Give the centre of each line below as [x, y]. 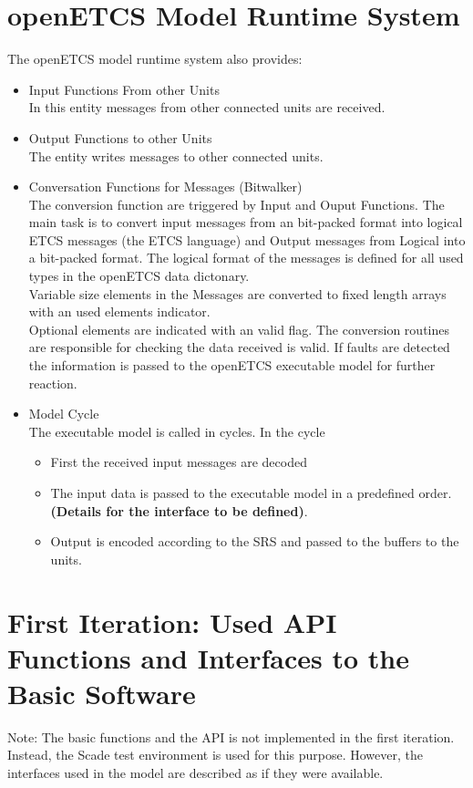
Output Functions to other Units [120, 137]
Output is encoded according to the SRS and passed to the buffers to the [255, 541]
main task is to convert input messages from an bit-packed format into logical [246, 222]
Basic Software [102, 693]
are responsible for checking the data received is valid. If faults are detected [239, 347]
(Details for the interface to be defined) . [179, 510]
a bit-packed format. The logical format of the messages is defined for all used [246, 258]
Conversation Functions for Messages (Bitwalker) [165, 187]
